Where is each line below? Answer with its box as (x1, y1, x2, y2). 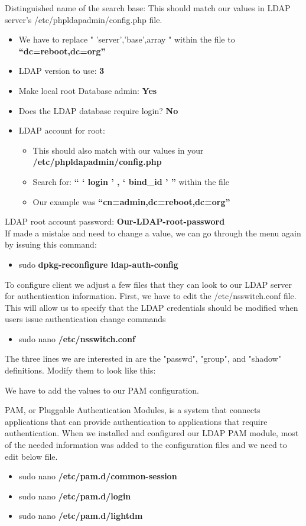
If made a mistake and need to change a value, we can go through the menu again (5, 226, 301, 239)
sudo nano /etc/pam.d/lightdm (18, 509, 143, 522)
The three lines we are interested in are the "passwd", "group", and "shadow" (5, 352, 281, 365)
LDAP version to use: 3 (18, 64, 105, 77)
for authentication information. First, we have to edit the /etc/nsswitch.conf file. (5, 290, 297, 302)
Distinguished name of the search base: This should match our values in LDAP (5, 2, 291, 14)
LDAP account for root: (18, 124, 105, 137)
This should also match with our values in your (32, 144, 204, 156)
